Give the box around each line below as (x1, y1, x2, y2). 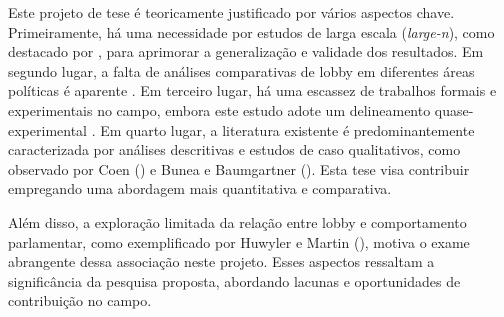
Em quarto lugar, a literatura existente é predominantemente (100, 119, 475, 140)
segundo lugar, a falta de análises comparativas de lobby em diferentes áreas (8, 60, 475, 81)
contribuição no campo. (8, 290, 152, 311)
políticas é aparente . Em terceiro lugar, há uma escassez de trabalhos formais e (8, 80, 497, 101)
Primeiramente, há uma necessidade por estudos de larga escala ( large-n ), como (8, 21, 495, 42)
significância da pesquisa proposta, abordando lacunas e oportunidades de (8, 270, 461, 291)
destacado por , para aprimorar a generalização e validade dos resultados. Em (8, 41, 484, 62)
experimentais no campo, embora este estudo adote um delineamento (8, 99, 431, 120)
